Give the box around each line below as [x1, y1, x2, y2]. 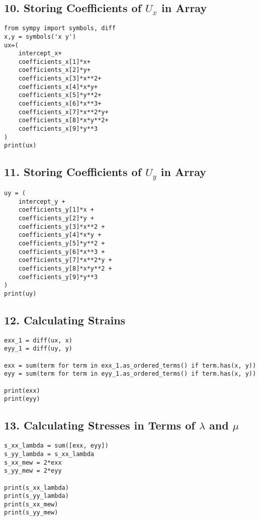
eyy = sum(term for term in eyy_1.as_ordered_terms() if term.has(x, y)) [4, 370, 256, 378]
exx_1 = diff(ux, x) [4, 336, 73, 344]
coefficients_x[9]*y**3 [18, 125, 98, 133]
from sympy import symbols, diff [4, 25, 116, 32]
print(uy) [4, 290, 37, 297]
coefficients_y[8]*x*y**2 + [18, 265, 112, 272]
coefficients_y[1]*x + [18, 206, 94, 214]
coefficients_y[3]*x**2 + [18, 223, 105, 230]
